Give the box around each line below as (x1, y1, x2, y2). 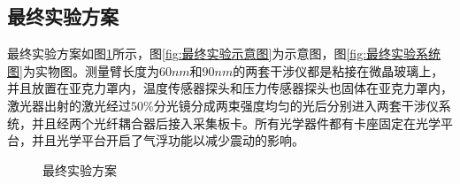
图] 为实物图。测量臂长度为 (7, 61, 159, 80)
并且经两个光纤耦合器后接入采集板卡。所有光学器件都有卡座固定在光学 (31, 113, 441, 132)
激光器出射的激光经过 (7, 96, 131, 114)
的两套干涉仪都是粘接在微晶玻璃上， (233, 61, 444, 80)
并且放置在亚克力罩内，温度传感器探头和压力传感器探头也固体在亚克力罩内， (7, 79, 453, 97)
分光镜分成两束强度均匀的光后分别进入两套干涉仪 (153, 96, 439, 114)
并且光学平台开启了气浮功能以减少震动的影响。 (31, 131, 304, 149)
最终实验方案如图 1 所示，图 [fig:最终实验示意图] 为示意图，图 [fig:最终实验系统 (7, 44, 441, 63)
